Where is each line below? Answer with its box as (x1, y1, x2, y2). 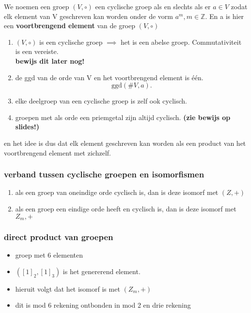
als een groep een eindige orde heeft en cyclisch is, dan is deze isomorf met (15, 203, 236, 213)
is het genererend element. (63, 266, 141, 276)
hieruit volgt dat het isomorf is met (15, 283, 120, 294)
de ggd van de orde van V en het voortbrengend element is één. (15, 72, 204, 82)
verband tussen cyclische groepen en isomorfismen (4, 168, 204, 180)
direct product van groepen (4, 230, 113, 243)
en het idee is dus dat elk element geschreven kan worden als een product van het (4, 138, 246, 148)
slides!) (15, 122, 39, 132)
